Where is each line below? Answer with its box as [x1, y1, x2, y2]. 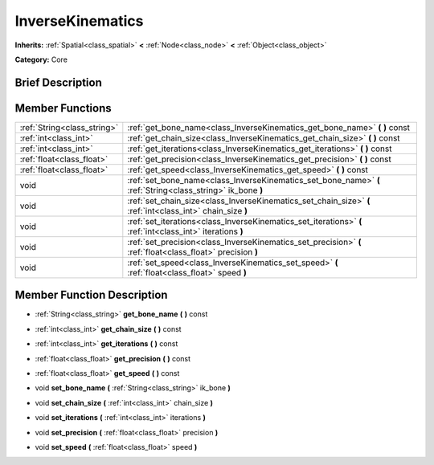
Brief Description [14, 75, 102, 89]
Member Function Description [14, 288, 168, 302]
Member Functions [14, 101, 112, 115]
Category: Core [14, 55, 68, 64]
